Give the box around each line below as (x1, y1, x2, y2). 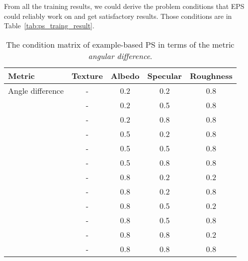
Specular (147, 69, 182, 81)
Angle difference (8, 84, 64, 96)
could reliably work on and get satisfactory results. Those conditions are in (4, 10, 232, 21)
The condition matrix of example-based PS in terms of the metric (6, 38, 235, 50)
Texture (72, 69, 103, 81)
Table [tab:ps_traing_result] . (4, 20, 94, 31)
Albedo (110, 69, 140, 81)
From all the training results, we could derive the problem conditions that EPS (4, 1, 245, 11)
